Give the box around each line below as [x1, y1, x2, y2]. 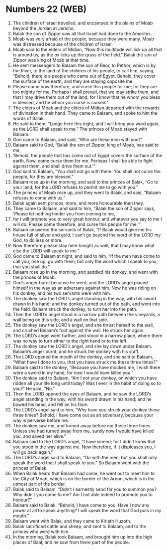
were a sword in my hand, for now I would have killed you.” [12, 369, 134, 375]
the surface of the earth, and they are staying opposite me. [12, 78, 134, 84]
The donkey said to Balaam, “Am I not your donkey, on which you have [12, 375, 157, 381]
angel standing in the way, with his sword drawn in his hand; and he [12, 396, 152, 402]
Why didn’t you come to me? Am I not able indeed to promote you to [12, 491, 153, 497]
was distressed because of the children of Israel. [12, 41, 113, 47]
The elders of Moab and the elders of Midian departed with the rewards [12, 105, 160, 111]
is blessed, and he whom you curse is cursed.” [12, 99, 109, 105]
